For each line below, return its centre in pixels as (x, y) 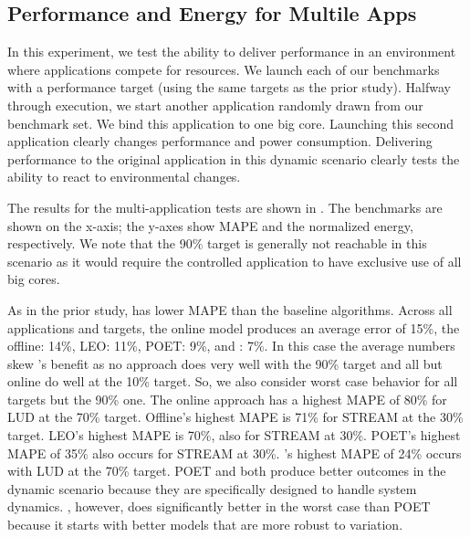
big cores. (34, 279)
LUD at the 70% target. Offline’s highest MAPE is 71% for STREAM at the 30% (235, 417)
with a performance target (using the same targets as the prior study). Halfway (229, 87)
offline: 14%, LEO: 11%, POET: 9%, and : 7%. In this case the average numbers (231, 346)
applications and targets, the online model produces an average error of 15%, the (234, 327)
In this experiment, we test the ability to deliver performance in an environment (232, 52)
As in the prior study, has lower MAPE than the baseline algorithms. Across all (230, 309)
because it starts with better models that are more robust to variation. (205, 525)
